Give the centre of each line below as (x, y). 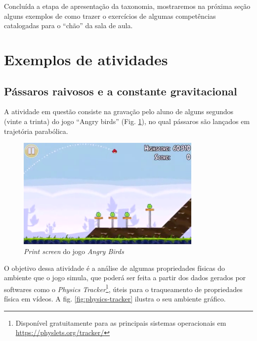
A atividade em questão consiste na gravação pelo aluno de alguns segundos (119, 111)
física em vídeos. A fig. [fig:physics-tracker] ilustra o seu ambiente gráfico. (115, 298)
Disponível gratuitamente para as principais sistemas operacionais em (121, 322)
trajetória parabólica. (36, 131)
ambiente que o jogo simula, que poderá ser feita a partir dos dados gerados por (125, 277)
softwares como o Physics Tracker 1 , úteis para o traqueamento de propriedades (123, 288)
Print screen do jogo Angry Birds (74, 251)
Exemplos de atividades (86, 59)
